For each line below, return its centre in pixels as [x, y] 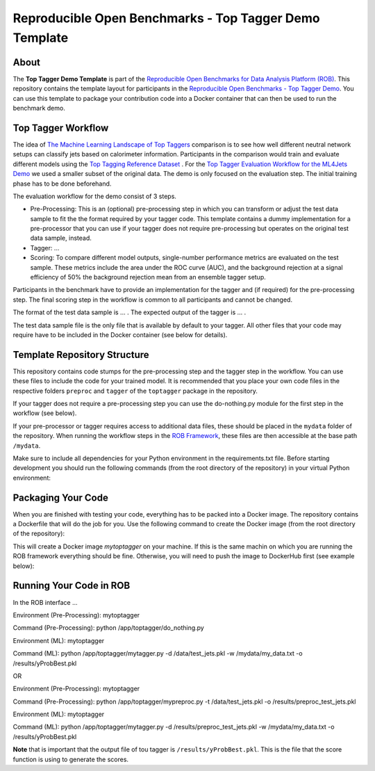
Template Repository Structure [81, 355]
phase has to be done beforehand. [62, 184]
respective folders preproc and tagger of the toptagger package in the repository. [135, 391]
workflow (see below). [45, 413]
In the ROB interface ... [45, 602]
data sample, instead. [61, 238]
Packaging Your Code [61, 497]
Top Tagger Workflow [61, 128]
